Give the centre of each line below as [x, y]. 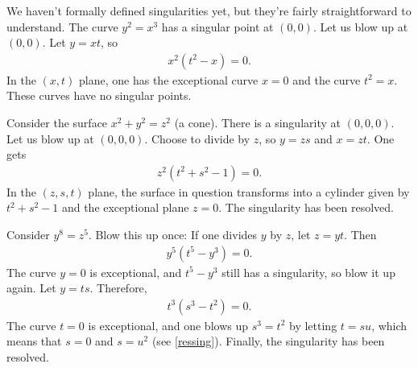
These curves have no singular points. [99, 95]
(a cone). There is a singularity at [257, 122]
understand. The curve [62, 26]
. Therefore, [118, 288]
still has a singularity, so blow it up [308, 272]
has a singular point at [217, 26]
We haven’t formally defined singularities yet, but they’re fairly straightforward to [209, 10]
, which [389, 325]
